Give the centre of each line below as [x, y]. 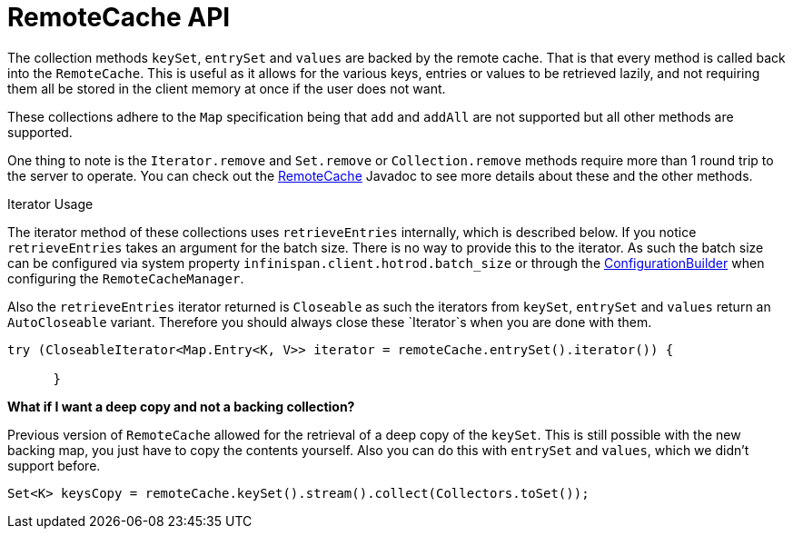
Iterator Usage [50, 203]
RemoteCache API [119, 17]
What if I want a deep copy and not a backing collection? [181, 406]
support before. [54, 465]
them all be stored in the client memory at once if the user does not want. [227, 88]
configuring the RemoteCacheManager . [126, 278]
